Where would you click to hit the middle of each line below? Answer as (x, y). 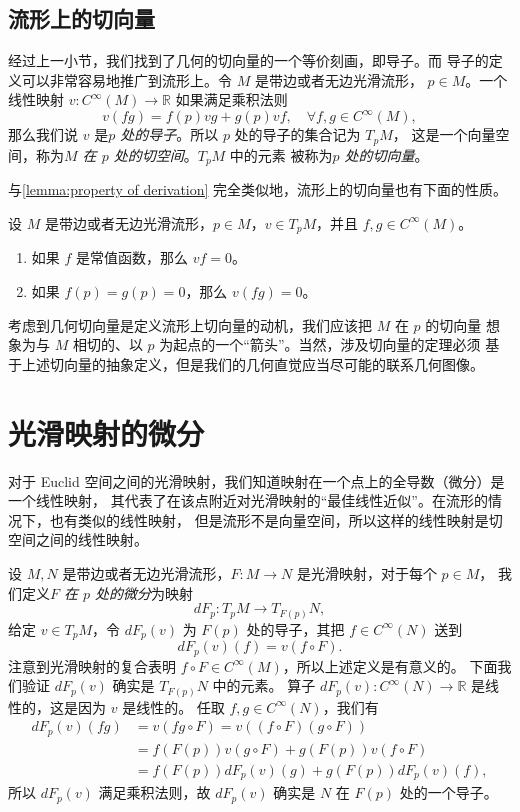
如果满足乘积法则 (231, 99)
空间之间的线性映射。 (78, 539)
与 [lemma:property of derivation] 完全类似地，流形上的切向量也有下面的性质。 (258, 189)
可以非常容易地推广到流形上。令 (126, 79)
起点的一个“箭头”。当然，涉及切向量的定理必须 (327, 344)
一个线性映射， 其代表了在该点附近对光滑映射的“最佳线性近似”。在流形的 (248, 500)
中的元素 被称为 (281, 154)
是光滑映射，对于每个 (366, 572)
